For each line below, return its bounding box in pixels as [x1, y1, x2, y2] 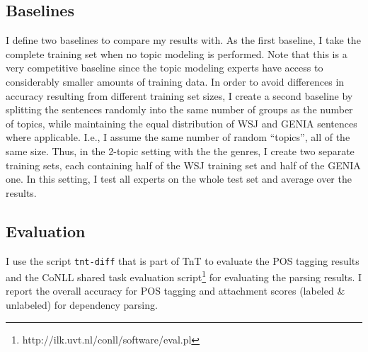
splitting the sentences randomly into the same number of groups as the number [6, 102, 353, 117]
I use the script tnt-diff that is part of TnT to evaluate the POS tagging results [6, 253, 360, 268]
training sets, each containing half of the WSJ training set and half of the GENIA [6, 157, 361, 172]
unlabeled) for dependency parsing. [6, 297, 158, 312]
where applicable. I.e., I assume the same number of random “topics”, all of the [6, 130, 350, 144]
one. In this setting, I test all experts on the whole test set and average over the [6, 171, 352, 186]
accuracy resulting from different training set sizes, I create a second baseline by [6, 88, 353, 103]
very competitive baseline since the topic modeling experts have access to [6, 60, 323, 75]
